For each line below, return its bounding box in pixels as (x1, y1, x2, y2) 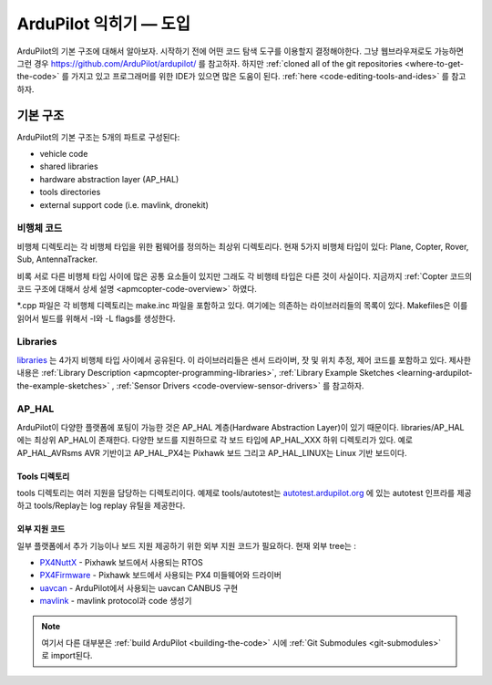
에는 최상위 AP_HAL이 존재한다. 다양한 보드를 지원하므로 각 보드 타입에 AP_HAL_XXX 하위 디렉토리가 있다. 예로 (16, 434, 414, 446)
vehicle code (39, 149, 88, 160)
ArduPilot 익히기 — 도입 (16, 14, 191, 34)
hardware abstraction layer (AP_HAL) (39, 173, 179, 184)
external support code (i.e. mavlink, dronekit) (39, 199, 210, 210)
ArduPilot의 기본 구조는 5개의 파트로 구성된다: (16, 131, 180, 142)
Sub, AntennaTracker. (16, 254, 98, 265)
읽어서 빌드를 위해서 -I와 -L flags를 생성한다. (16, 313, 176, 324)
